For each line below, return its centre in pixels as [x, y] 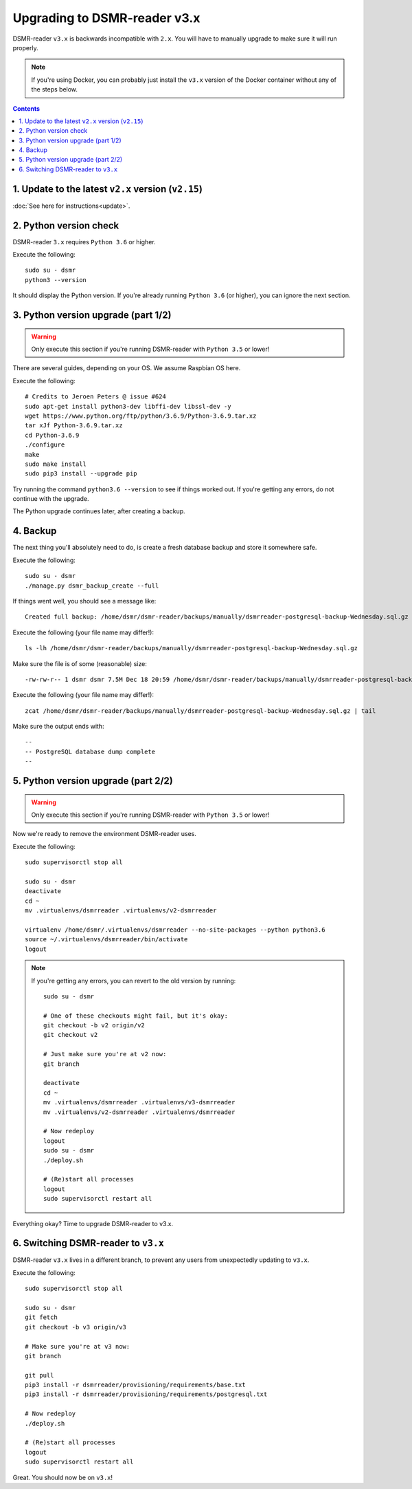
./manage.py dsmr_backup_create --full [92, 586]
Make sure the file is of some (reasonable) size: [80, 663]
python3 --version [56, 280]
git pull [39, 1375]
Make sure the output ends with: [58, 727]
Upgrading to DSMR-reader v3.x [106, 18]
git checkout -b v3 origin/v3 [76, 1327]
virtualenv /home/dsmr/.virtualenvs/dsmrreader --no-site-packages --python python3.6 [175, 930]
